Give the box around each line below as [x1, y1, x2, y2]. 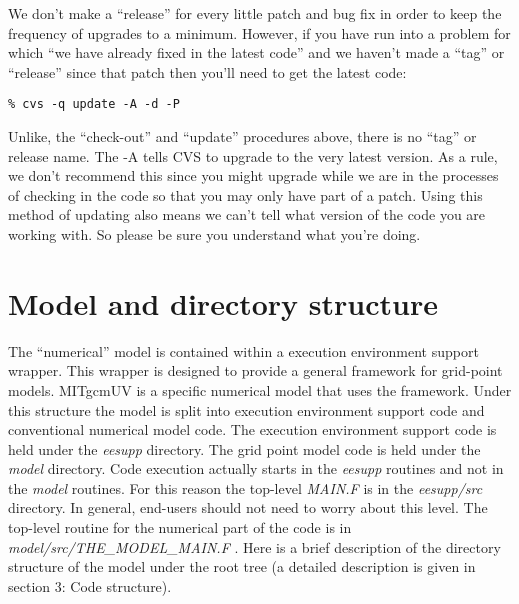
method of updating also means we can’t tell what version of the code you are [8, 204, 486, 225]
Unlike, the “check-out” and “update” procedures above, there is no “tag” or [8, 126, 477, 147]
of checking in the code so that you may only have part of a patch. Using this [8, 184, 483, 205]
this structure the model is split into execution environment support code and [8, 399, 485, 420]
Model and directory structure [8, 282, 438, 323]
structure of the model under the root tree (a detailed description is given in [8, 556, 476, 577]
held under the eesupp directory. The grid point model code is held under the [8, 438, 481, 459]
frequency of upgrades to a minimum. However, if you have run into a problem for [8, 22, 511, 43]
